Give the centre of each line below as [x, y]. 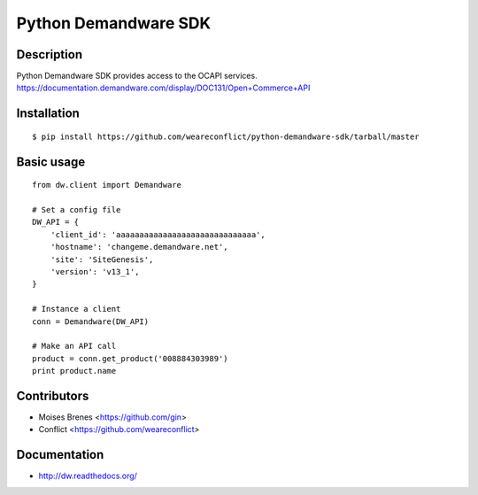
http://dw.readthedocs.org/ [88, 476]
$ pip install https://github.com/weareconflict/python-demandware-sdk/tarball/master [226, 136]
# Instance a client [77, 309]
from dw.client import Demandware [107, 185]
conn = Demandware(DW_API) [91, 321]
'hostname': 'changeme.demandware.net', [139, 247]
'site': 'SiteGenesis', [102, 259]
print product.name [74, 371]
